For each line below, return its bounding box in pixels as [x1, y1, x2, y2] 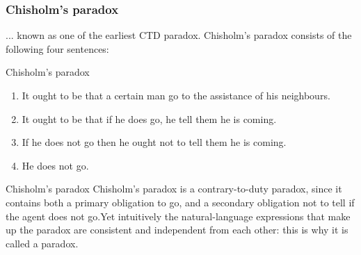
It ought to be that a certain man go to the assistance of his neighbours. [22, 88, 330, 102]
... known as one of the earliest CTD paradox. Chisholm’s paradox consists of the [6, 28, 352, 42]
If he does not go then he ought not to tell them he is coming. [22, 135, 287, 149]
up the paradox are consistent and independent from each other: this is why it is [6, 222, 348, 237]
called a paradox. [6, 236, 79, 250]
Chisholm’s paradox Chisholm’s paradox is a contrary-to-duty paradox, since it [6, 181, 342, 196]
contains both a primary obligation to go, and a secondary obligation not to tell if [6, 195, 355, 209]
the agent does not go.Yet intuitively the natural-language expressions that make [6, 208, 351, 223]
